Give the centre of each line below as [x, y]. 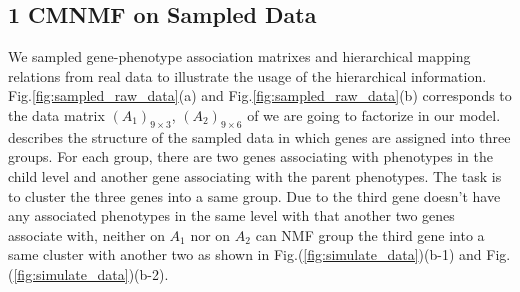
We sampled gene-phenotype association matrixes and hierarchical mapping [239, 56]
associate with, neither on [86, 234]
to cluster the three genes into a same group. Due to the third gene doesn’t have [254, 195]
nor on [210, 234]
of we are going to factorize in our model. [374, 114]
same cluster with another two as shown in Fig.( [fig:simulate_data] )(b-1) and [245, 254]
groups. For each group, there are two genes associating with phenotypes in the [250, 156]
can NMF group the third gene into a [370, 234]
